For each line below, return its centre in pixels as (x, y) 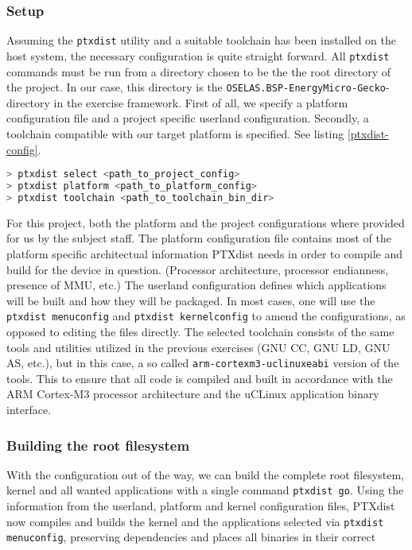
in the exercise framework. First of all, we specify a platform (201, 102)
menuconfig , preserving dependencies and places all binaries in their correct (191, 537)
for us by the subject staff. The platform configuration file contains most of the (199, 238)
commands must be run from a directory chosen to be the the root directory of (199, 71)
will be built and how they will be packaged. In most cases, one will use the (191, 300)
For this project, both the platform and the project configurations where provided (206, 222)
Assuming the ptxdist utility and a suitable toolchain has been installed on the (201, 40)
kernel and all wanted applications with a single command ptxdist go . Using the (205, 490)
